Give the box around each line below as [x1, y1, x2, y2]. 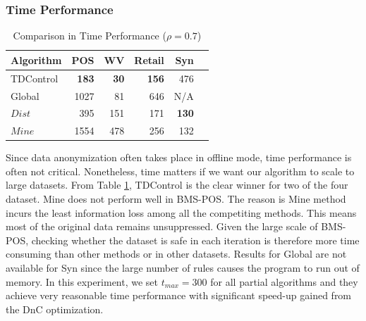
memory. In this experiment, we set [6, 274, 159, 289]
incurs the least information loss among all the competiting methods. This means [6, 205, 357, 220]
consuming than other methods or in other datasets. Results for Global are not [6, 246, 347, 261]
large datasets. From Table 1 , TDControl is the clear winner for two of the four [6, 177, 348, 192]
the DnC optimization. [6, 301, 104, 316]
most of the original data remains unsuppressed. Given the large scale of [6, 219, 318, 234]
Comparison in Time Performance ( [13, 28, 166, 43]
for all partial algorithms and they [210, 274, 358, 289]
